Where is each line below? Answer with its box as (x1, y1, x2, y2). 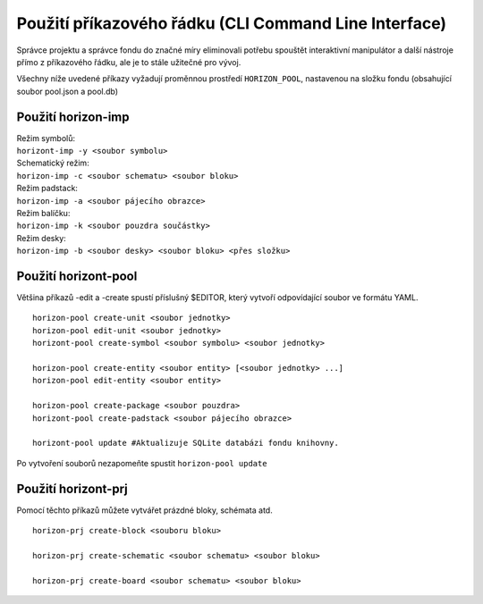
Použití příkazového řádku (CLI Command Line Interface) (16, 13, 447, 33)
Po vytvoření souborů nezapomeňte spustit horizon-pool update (16, 457, 267, 468)
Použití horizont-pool (16, 268, 138, 283)
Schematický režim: (16, 157, 89, 169)
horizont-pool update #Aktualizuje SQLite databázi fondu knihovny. (32, 438, 339, 449)
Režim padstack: (16, 183, 78, 194)
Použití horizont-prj (16, 481, 129, 496)
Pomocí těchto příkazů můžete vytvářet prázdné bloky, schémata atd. (16, 505, 273, 516)
